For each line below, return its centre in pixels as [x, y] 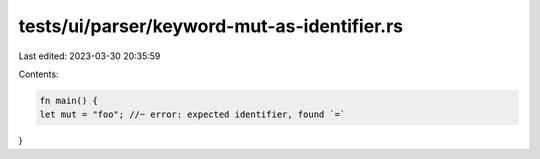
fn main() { [69, 100]
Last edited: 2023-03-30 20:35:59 [89, 56]
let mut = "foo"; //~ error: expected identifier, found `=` [192, 114]
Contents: [38, 74]
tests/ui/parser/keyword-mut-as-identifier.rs [211, 26]
